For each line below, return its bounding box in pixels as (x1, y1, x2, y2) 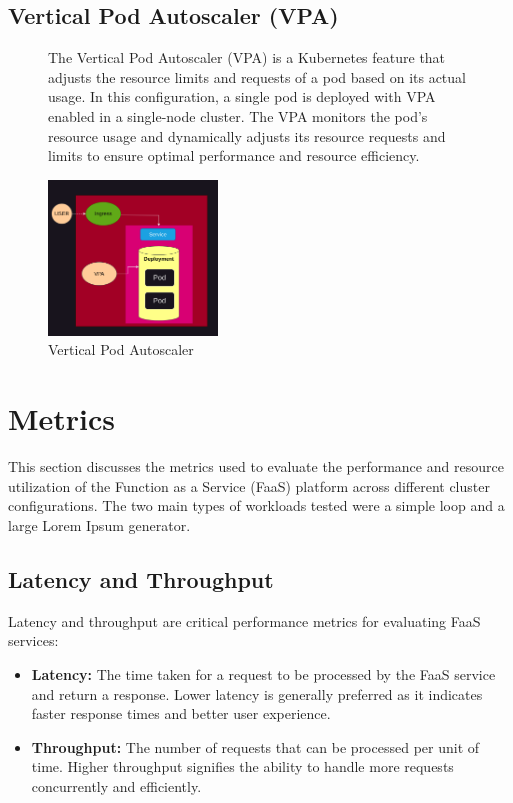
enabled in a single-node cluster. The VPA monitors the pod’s (48, 105, 428, 126)
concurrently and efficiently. (31, 775, 202, 796)
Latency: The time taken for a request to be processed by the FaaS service (31, 663, 496, 684)
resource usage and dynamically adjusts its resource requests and (48, 125, 446, 146)
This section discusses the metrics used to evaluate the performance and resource (8, 456, 504, 477)
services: (8, 630, 59, 651)
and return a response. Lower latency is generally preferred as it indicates (31, 683, 483, 704)
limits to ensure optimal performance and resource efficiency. (48, 145, 420, 166)
